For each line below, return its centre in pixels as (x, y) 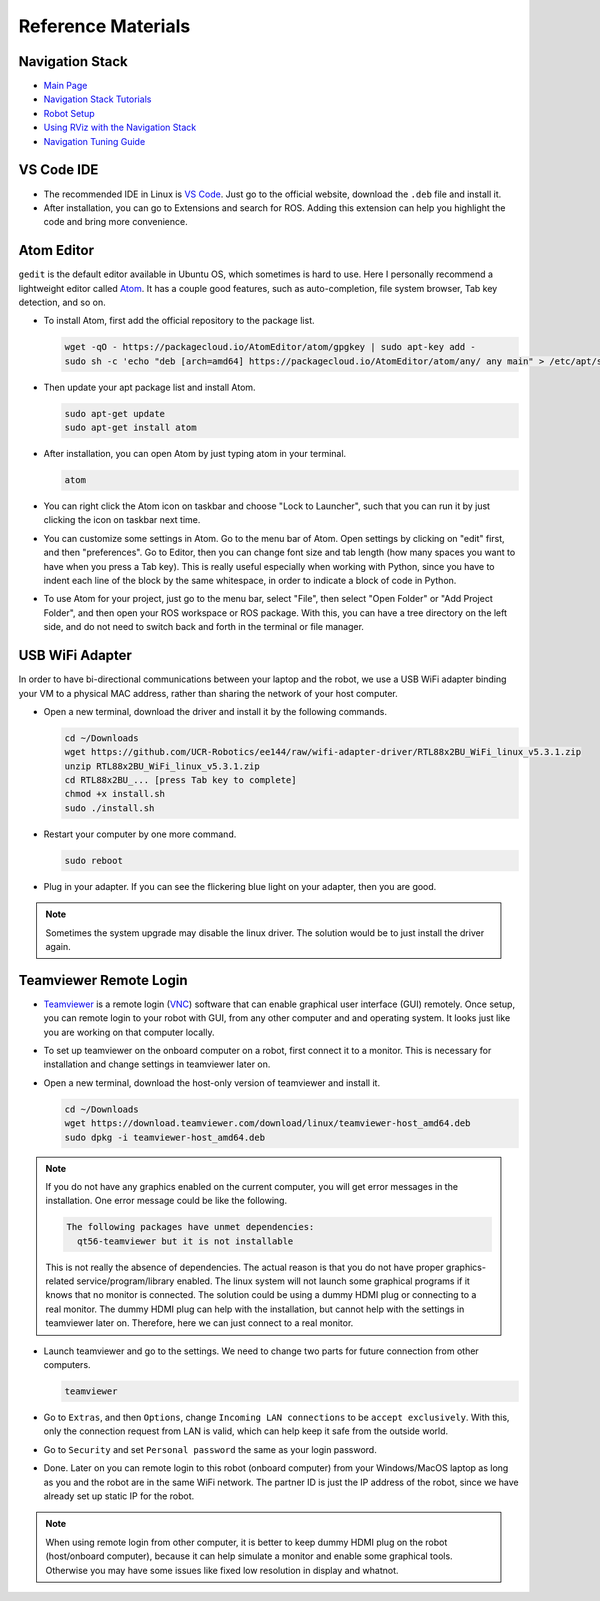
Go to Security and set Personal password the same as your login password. (210, 1449)
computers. (67, 1365)
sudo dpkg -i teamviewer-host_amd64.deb (164, 1137)
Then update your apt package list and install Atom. (149, 387)
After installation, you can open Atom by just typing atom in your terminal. (195, 454)
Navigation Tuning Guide (94, 141)
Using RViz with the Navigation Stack (120, 127)
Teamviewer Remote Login (103, 980)
